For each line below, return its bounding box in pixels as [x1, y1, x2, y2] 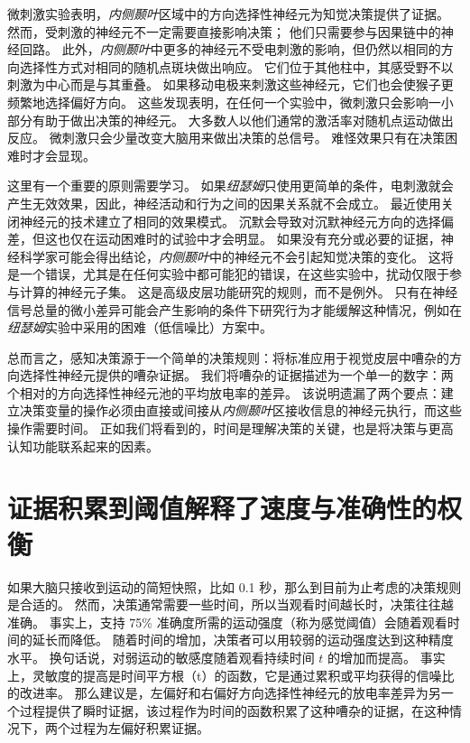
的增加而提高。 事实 [327, 647, 446, 666]
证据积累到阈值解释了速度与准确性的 [7, 489, 438, 526]
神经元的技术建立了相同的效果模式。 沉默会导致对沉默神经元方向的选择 [19, 211, 441, 230]
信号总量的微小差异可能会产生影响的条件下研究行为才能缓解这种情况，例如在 [7, 300, 462, 319]
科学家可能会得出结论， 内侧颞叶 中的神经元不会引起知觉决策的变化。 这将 [19, 246, 454, 265]
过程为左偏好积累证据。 [69, 719, 209, 738]
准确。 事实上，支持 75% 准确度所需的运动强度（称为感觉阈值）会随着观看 [7, 612, 447, 631]
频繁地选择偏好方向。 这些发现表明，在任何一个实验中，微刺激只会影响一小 [7, 92, 454, 111]
